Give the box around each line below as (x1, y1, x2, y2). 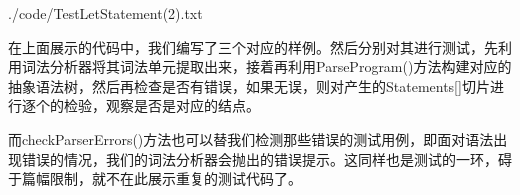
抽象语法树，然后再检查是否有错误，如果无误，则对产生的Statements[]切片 (8, 75, 490, 96)
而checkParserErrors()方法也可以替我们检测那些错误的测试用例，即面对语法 (8, 128, 494, 149)
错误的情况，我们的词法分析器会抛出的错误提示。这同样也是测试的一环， (21, 148, 498, 169)
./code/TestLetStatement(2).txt (8, 3, 203, 23)
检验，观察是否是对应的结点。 (63, 95, 260, 116)
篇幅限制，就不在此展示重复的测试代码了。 (21, 168, 302, 189)
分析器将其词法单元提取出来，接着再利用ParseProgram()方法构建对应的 (49, 56, 512, 77)
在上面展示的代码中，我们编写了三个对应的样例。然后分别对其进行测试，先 (8, 36, 498, 57)
